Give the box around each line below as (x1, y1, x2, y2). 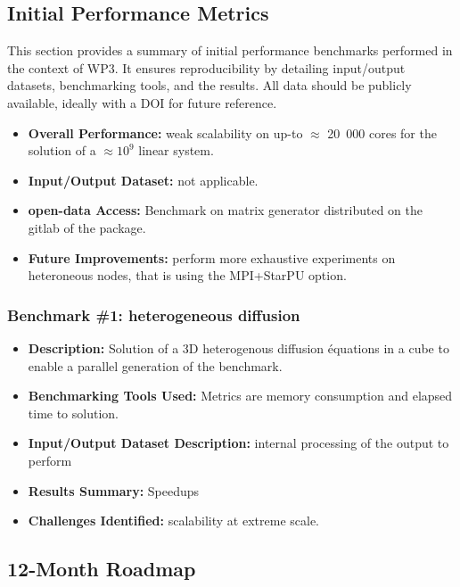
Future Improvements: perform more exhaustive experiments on (28, 248, 396, 267)
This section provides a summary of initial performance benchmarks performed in (7, 41, 453, 60)
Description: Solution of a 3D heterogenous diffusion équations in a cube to (28, 338, 449, 357)
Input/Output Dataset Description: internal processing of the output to (28, 434, 449, 452)
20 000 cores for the (327, 123, 437, 142)
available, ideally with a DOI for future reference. (7, 93, 277, 112)
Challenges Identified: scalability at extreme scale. (28, 511, 319, 530)
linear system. (138, 141, 214, 160)
